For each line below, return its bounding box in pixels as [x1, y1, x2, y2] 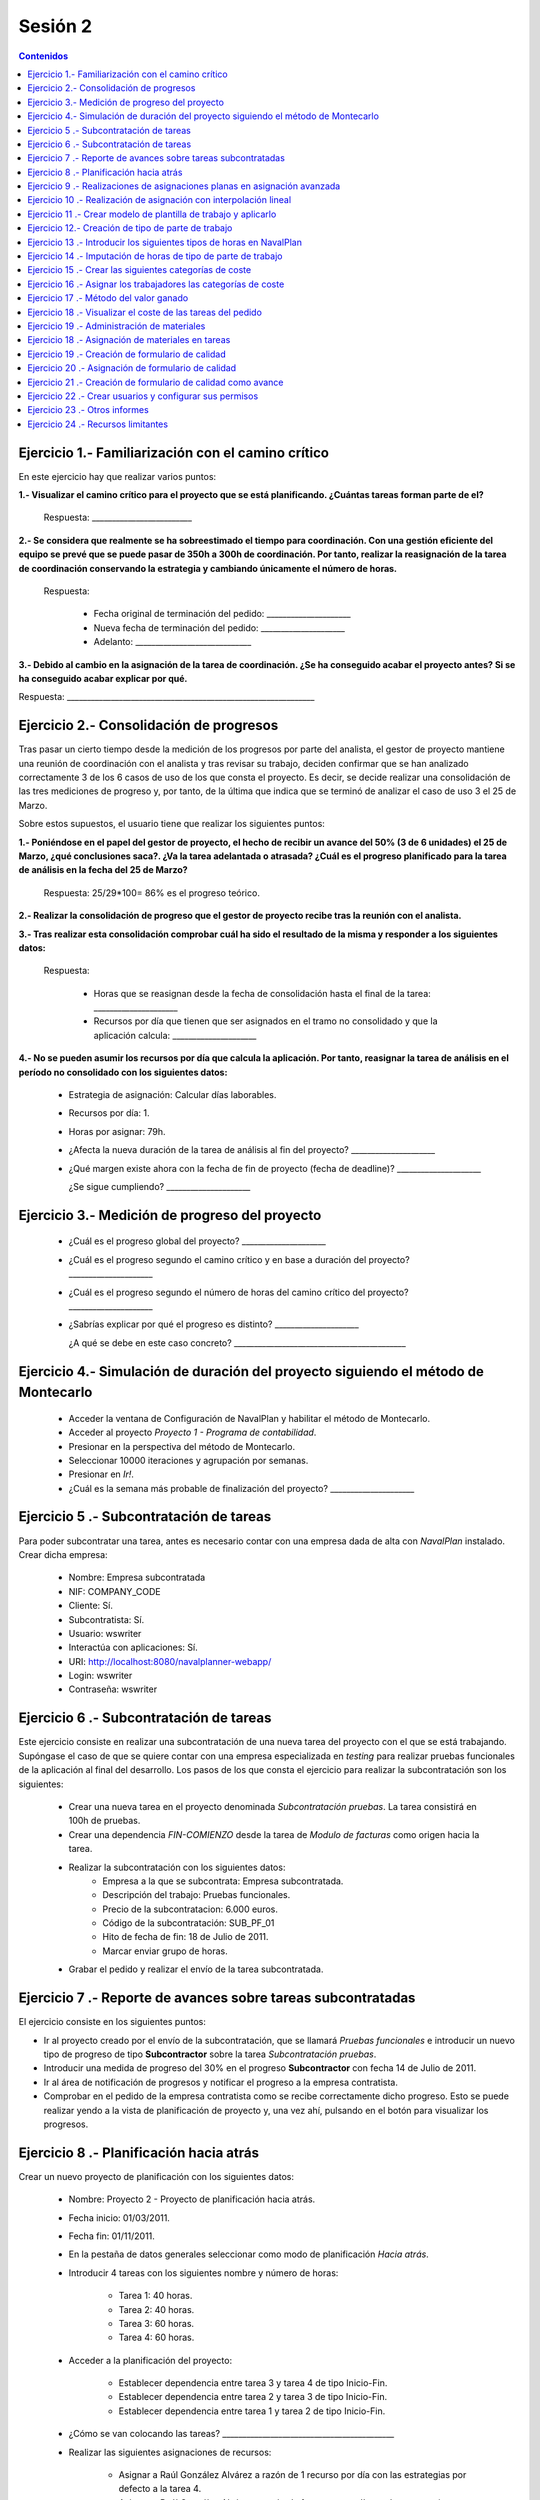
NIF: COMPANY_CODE [68, 1585, 162, 1597]
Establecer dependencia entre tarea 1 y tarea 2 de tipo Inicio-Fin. [118, 2405, 386, 2417]
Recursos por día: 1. [68, 1107, 150, 1119]
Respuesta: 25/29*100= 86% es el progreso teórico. [43, 886, 260, 899]
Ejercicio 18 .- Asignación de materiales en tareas [27, 334, 231, 346]
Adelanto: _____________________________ [93, 636, 252, 648]
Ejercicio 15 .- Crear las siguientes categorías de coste [27, 264, 252, 276]
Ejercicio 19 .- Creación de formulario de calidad [27, 348, 226, 360]
